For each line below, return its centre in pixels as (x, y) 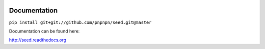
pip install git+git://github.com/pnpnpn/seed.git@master (80, 22)
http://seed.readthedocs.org (38, 40)
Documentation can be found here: (44, 31)
